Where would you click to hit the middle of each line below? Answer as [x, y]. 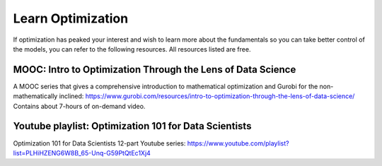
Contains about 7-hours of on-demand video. [79, 106]
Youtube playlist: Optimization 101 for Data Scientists [132, 126]
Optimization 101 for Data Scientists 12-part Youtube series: [99, 143]
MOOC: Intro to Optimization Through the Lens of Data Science [155, 70]
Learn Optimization [71, 18]
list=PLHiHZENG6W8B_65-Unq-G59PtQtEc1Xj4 [82, 153]
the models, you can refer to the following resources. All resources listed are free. [132, 49]
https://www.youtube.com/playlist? [238, 143]
